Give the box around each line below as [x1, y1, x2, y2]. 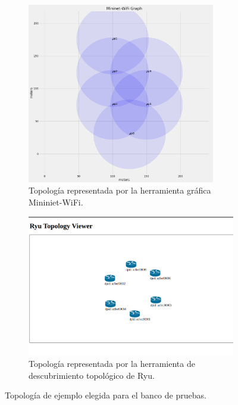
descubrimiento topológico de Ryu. [29, 369, 155, 381]
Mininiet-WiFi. [29, 195, 83, 208]
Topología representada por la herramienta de [29, 357, 195, 370]
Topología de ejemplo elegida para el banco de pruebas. [5, 389, 206, 401]
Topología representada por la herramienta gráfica [29, 184, 211, 197]
